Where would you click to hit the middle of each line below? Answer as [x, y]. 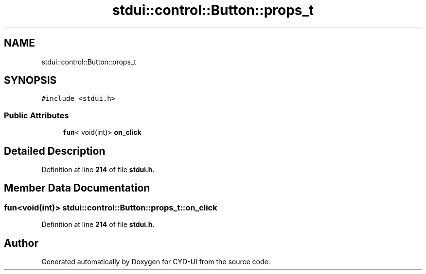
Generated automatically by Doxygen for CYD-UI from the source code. [156, 262]
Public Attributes [36, 115]
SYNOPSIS [30, 81]
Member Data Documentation [77, 188]
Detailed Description [55, 151]
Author [21, 243]
